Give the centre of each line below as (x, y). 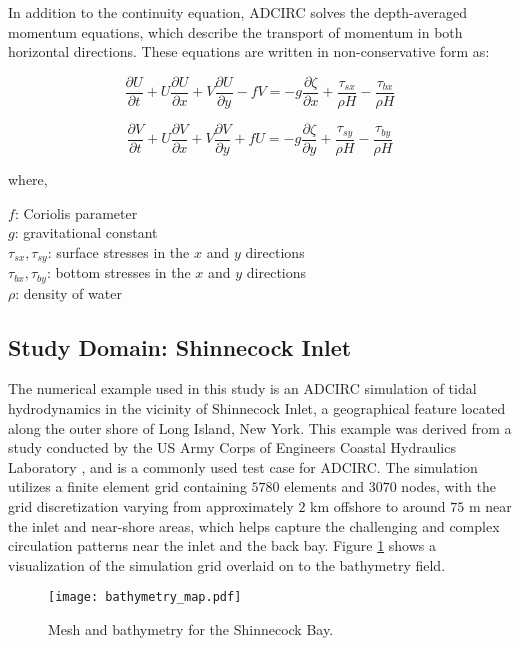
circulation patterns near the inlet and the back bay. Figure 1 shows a (222, 545)
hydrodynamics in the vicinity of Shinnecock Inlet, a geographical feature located (257, 407)
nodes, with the (448, 486)
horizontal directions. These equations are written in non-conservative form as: (249, 51)
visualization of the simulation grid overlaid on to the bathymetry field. (227, 564)
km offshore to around (378, 505)
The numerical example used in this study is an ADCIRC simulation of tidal (242, 388)
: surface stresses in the (118, 251)
